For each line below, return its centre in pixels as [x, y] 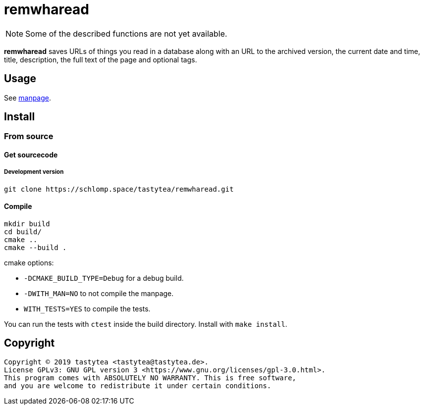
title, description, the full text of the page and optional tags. [101, 59]
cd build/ [23, 232]
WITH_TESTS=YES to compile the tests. [87, 309]
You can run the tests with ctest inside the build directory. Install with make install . [146, 324]
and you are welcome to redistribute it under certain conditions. [138, 385]
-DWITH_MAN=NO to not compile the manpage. [99, 294]
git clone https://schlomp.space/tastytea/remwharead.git [119, 189]
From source [29, 136]
